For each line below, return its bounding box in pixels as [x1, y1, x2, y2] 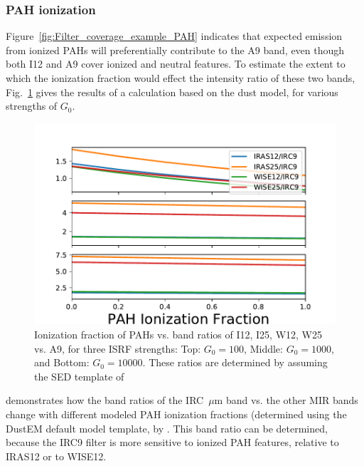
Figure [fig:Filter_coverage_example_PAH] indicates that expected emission [6, 29, 343, 43]
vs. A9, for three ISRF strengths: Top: [34, 341, 201, 356]
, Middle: [244, 341, 283, 356]
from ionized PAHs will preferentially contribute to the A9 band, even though [6, 42, 345, 57]
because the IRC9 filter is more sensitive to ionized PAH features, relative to [6, 435, 339, 450]
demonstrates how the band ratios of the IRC [6, 393, 204, 408]
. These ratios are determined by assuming [142, 355, 328, 370]
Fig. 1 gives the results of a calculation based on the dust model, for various [6, 84, 338, 99]
